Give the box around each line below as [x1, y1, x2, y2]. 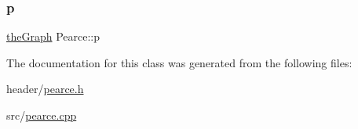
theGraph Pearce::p [6, 28, 100, 45]
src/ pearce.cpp [6, 107, 77, 123]
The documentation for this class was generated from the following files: [6, 54, 353, 70]
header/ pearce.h [6, 81, 84, 97]
